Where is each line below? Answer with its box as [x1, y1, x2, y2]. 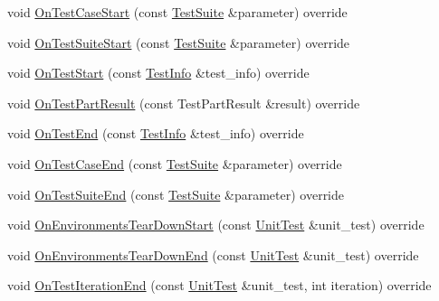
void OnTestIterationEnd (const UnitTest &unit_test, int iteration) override [7, 276, 432, 295]
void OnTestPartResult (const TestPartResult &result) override [7, 93, 360, 112]
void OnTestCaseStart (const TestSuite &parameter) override [7, 3, 348, 21]
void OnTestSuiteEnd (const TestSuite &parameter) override [7, 184, 345, 203]
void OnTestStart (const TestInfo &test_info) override [7, 63, 310, 82]
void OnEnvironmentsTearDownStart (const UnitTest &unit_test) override [7, 215, 425, 234]
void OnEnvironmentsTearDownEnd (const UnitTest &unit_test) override [7, 245, 419, 264]
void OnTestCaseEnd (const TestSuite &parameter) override [7, 154, 342, 173]
